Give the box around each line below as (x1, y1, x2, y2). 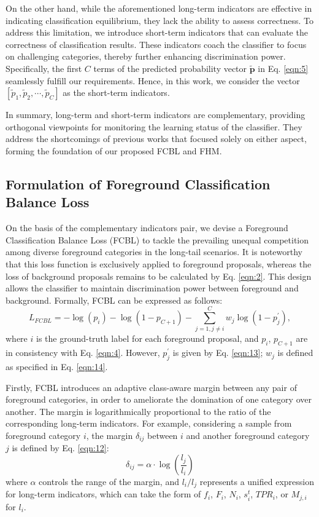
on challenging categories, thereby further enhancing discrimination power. (6, 50, 286, 63)
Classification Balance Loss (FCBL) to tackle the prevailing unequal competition (6, 233, 309, 246)
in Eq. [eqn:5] (258, 61, 309, 74)
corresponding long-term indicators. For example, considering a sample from (6, 417, 292, 430)
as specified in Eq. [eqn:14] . (6, 360, 108, 373)
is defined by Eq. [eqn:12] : (12, 441, 109, 454)
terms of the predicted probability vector (93, 61, 247, 74)
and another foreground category (186, 428, 310, 441)
